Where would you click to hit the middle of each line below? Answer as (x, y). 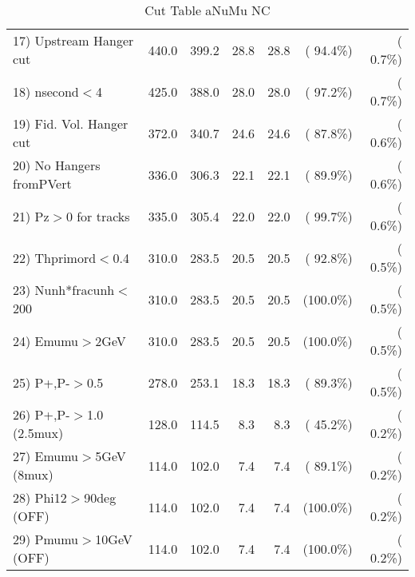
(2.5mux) (38, 433)
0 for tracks (98, 216)
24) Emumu (46, 340)
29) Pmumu (46, 539)
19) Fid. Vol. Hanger (71, 123)
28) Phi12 (40, 497)
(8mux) (33, 474)
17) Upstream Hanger (73, 40)
